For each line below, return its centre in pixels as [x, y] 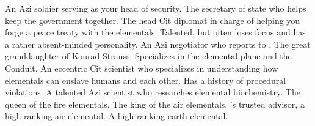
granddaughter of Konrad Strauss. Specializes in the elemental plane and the [148, 56]
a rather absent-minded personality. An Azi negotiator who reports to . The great [158, 44]
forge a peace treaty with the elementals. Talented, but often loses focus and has [155, 32]
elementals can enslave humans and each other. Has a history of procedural [146, 80]
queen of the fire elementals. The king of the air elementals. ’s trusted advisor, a [155, 104]
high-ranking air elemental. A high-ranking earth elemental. [117, 116]
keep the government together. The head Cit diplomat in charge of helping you [153, 20]
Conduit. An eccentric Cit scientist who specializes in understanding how [142, 68]
